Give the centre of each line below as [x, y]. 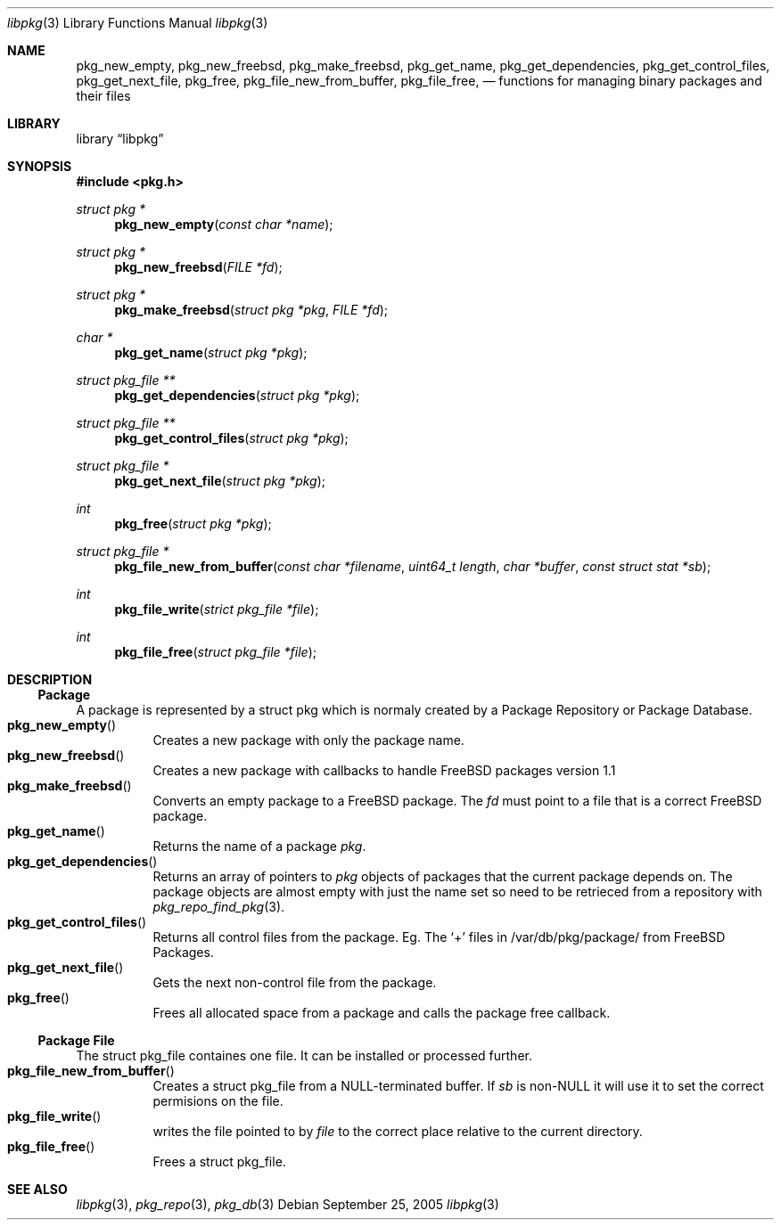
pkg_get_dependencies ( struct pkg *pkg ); [237, 395]
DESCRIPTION [50, 679]
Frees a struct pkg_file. [219, 1162]
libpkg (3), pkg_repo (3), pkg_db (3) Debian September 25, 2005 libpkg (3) [288, 1204]
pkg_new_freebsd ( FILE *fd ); [198, 267]
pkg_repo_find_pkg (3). [219, 907]
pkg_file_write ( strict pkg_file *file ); [217, 609]
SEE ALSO [37, 1189]
